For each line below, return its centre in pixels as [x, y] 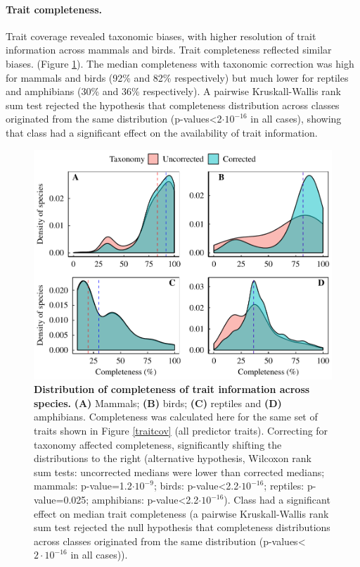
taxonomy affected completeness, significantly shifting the [158, 444]
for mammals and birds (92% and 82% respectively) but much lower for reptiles [177, 77]
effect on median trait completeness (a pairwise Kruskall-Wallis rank [181, 513]
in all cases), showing [296, 119]
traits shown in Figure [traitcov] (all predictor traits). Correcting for [181, 431]
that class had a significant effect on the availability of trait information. [162, 132]
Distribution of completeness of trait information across [172, 389]
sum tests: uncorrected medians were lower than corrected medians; [179, 472]
